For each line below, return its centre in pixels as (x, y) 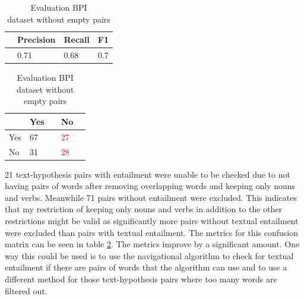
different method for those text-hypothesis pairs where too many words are (141, 279)
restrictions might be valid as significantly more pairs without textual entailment (152, 221)
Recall (77, 40)
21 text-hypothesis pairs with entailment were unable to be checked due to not (148, 174)
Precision (37, 40)
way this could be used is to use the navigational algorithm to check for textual (149, 255)
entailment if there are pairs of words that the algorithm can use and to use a (146, 267)
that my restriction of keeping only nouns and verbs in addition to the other (144, 209)
